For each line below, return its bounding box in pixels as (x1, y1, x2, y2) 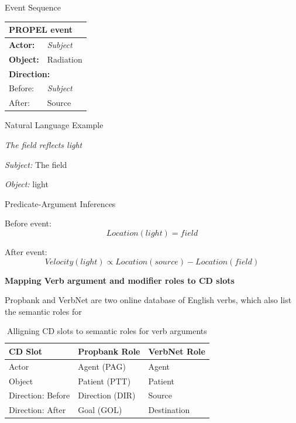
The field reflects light (5, 139, 82, 150)
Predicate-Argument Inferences (5, 197, 116, 209)
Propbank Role (78, 345, 140, 357)
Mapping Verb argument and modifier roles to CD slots (5, 274, 235, 286)
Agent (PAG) (78, 360, 126, 372)
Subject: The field (5, 158, 67, 170)
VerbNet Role (148, 345, 205, 357)
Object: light (5, 178, 49, 190)
